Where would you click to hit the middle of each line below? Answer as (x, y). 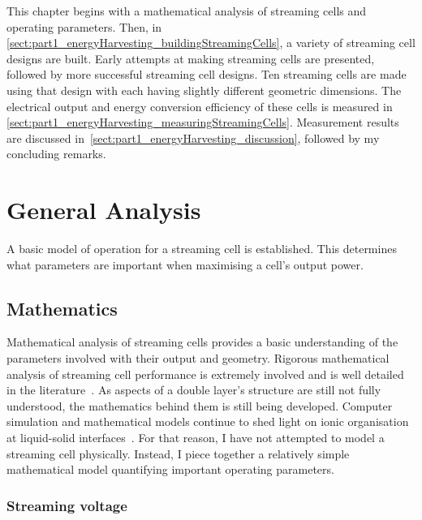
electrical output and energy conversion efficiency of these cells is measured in (200, 106)
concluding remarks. (56, 154)
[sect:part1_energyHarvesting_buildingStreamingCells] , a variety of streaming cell (211, 43)
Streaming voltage (67, 505)
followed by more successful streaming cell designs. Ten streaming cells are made (207, 74)
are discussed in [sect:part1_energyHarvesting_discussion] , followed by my (193, 138)
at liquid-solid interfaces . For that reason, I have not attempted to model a (196, 438)
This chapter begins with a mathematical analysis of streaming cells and (187, 11)
